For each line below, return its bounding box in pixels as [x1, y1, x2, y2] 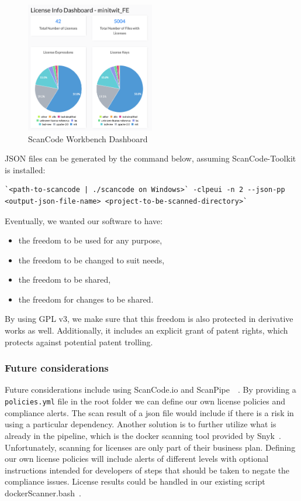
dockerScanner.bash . [5, 486, 81, 499]
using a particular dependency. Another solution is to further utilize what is [5, 418, 276, 430]
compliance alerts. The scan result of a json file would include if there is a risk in [5, 406, 294, 418]
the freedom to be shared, [18, 273, 111, 286]
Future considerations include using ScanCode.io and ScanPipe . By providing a [5, 383, 296, 396]
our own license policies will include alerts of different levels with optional [5, 452, 269, 465]
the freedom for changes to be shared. [18, 293, 154, 305]
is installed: [5, 163, 46, 176]
